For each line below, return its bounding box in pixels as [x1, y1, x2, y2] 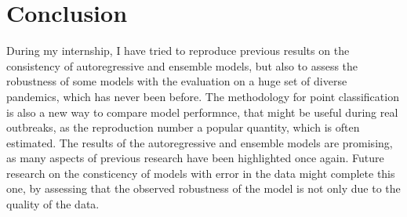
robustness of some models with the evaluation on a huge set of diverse [6, 73, 347, 89]
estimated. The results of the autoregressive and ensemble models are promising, [6, 134, 393, 150]
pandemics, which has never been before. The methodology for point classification [6, 88, 399, 104]
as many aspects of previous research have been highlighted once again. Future [6, 150, 384, 166]
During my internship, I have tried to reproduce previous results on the [6, 42, 350, 59]
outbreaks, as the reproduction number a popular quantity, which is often [6, 119, 360, 136]
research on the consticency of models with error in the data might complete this [6, 165, 395, 181]
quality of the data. [6, 196, 100, 212]
